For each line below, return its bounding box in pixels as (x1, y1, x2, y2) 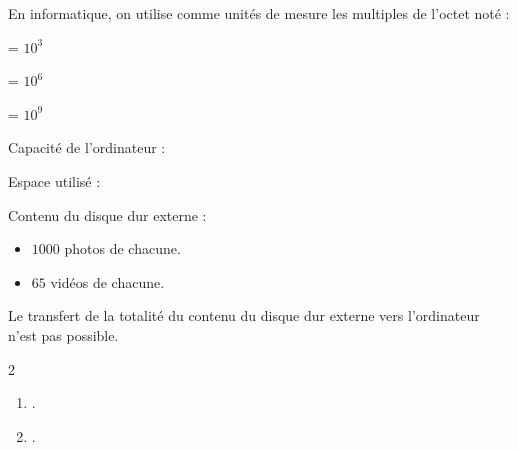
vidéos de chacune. (50, 271, 165, 292)
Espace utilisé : (8, 170, 101, 191)
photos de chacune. (64, 238, 181, 259)
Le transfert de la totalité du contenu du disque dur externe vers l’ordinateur (8, 305, 480, 326)
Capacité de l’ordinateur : (8, 137, 166, 158)
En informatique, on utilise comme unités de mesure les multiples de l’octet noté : (8, 3, 510, 23)
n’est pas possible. (8, 324, 119, 345)
